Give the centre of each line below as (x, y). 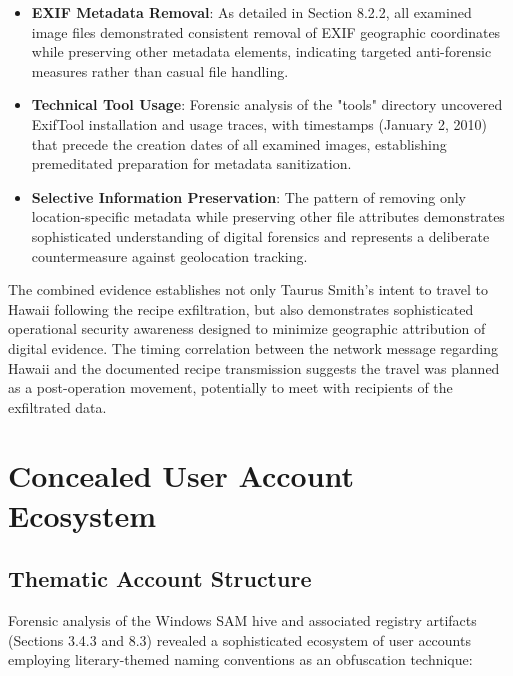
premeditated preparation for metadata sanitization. (191, 163)
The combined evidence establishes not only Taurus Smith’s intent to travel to (248, 289)
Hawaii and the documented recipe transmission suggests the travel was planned (254, 367)
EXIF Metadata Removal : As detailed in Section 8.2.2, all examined (251, 12)
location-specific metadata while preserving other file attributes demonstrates (268, 216)
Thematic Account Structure (160, 578)
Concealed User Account (181, 475)
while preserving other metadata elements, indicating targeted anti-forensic (261, 51)
